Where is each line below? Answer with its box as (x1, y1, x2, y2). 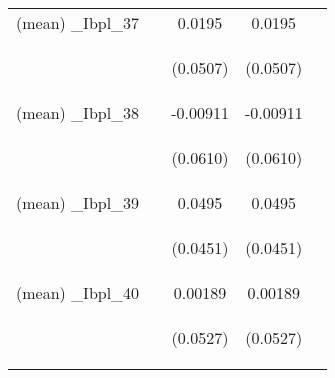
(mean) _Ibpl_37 (16, 11, 140, 34)
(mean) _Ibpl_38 (16, 101, 140, 124)
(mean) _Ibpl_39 (16, 191, 140, 214)
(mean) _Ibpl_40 (16, 281, 140, 304)
